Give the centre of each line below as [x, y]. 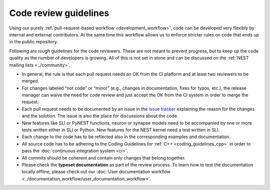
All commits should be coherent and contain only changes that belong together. [104, 158]
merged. [30, 81]
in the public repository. [34, 42]
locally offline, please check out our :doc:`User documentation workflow [96, 172]
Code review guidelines [59, 13]
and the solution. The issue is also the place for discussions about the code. [100, 116]
